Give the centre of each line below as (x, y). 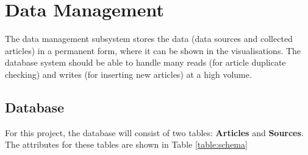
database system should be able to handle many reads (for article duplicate (145, 62)
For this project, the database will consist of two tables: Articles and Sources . (154, 132)
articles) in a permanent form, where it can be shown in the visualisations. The (153, 50)
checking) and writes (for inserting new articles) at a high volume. (128, 74)
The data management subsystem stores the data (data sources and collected (149, 39)
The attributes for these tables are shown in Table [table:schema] (126, 144)
